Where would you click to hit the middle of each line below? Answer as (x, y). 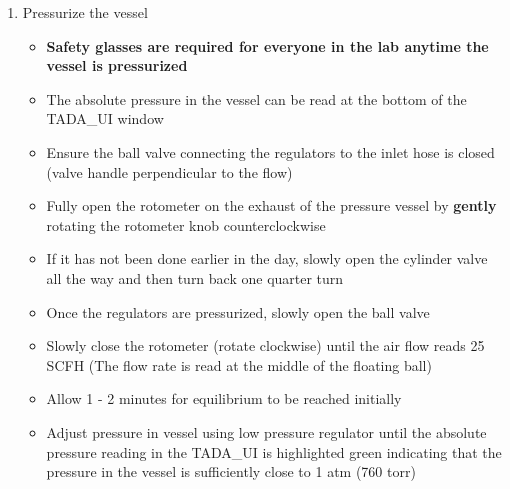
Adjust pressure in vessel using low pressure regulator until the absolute (266, 431)
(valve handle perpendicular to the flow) (169, 171)
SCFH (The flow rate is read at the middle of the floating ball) (239, 364)
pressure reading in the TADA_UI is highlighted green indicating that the (274, 451)
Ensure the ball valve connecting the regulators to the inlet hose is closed (270, 151)
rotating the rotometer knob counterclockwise (186, 224)
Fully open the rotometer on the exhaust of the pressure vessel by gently (271, 205)
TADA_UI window (105, 118)
